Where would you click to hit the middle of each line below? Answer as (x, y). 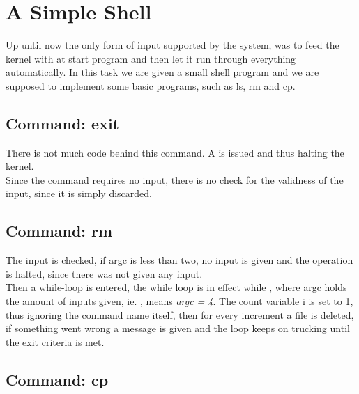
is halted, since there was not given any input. (104, 273)
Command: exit (62, 123)
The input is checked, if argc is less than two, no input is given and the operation (179, 260)
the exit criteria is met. (55, 341)
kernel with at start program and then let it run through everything (151, 58)
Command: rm (59, 231)
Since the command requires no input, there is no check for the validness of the (175, 179)
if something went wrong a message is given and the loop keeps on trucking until (178, 328)
